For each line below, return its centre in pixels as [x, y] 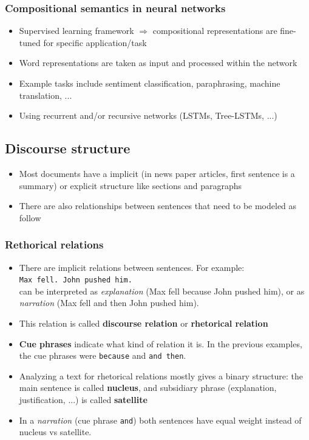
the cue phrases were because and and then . [103, 355]
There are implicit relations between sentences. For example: [132, 267]
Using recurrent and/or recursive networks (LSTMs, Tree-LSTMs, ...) [148, 115]
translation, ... [46, 95]
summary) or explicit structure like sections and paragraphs [130, 185]
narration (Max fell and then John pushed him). [109, 303]
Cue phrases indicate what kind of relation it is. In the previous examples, [161, 343]
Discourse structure [68, 148]
